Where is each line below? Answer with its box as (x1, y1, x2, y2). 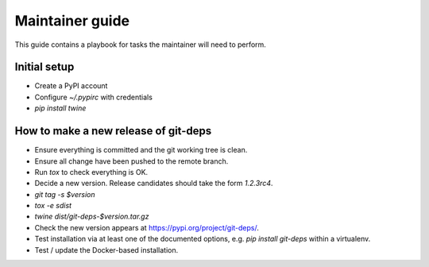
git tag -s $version (34, 189, 95, 199)
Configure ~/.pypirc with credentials (34, 92, 153, 102)
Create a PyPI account (34, 81, 108, 91)
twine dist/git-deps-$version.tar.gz (34, 211, 149, 222)
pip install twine (34, 103, 87, 113)
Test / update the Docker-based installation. (34, 245, 179, 254)
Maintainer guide (14, 12, 130, 29)
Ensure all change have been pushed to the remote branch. (34, 156, 229, 166)
